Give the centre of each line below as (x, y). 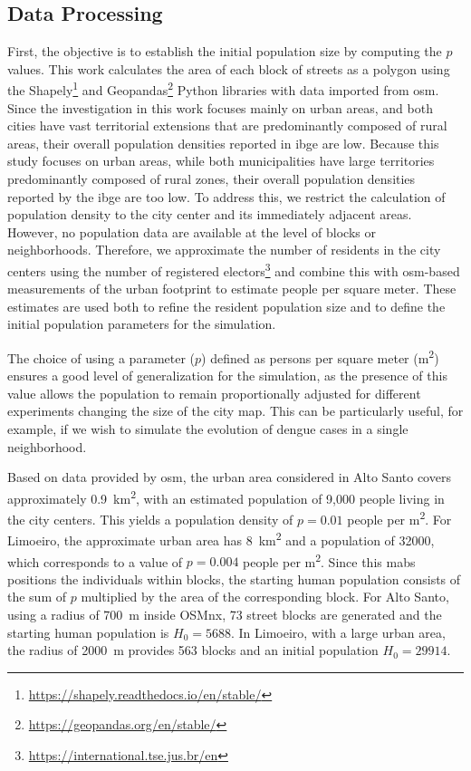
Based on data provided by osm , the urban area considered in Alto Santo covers (229, 477)
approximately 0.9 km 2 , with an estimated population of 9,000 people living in (226, 496)
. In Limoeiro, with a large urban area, (338, 632)
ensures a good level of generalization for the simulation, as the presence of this (227, 376)
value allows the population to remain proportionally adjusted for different (214, 393)
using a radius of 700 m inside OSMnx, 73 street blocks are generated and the (225, 615)
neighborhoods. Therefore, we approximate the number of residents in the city (224, 250)
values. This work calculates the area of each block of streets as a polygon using (229, 68)
